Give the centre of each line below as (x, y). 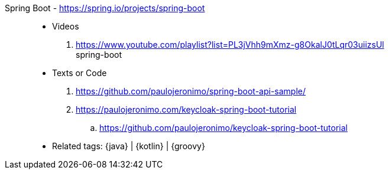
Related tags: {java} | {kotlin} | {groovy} (129, 146)
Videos (66, 26)
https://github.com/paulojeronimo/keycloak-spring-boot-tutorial (223, 128)
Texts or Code (80, 73)
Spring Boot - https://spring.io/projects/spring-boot (105, 8)
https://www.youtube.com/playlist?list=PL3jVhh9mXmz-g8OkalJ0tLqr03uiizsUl (230, 45)
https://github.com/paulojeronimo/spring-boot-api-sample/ (191, 91)
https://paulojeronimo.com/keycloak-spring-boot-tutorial (186, 109)
